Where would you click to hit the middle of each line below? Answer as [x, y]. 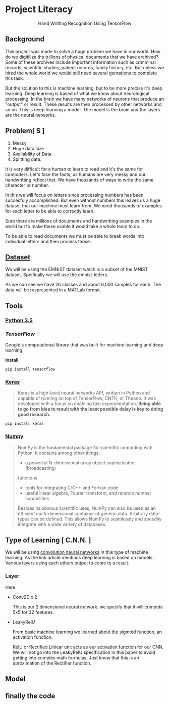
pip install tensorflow [30, 369]
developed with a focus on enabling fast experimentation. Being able [89, 404]
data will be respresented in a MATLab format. [53, 290]
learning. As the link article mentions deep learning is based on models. [79, 558]
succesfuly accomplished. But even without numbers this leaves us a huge [83, 200]
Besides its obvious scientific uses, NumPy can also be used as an [87, 508]
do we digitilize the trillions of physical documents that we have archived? [82, 57]
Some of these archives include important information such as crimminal [81, 62]
